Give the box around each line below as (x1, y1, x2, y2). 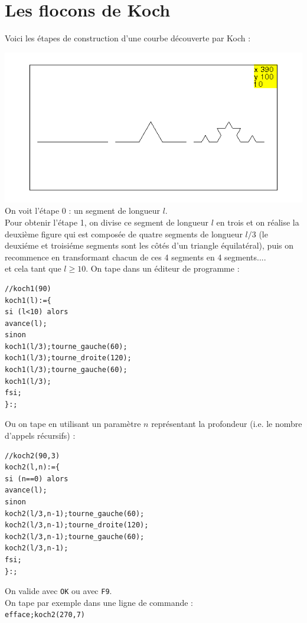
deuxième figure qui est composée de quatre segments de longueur (5, 227, 243, 240)
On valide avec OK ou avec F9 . (5, 585, 112, 597)
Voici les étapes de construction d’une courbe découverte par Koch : (5, 32, 251, 44)
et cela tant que (5, 262, 61, 275)
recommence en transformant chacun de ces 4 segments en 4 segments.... (5, 250, 266, 263)
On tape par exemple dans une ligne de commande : (5, 596, 193, 608)
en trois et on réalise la (216, 216, 299, 228)
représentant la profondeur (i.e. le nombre (151, 417, 302, 430)
